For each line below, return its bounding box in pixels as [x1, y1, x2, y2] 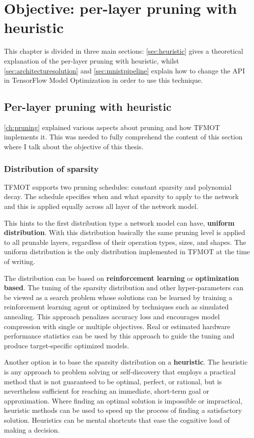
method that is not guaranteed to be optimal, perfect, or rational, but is [4, 376, 222, 386]
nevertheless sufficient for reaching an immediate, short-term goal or [4, 386, 210, 396]
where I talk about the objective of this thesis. [4, 141, 144, 152]
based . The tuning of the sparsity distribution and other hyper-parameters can [4, 282, 244, 293]
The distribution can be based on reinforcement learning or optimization [4, 272, 239, 283]
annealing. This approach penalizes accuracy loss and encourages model [4, 311, 220, 322]
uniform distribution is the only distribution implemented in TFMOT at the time [4, 246, 250, 257]
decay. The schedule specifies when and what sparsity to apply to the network [4, 191, 239, 202]
